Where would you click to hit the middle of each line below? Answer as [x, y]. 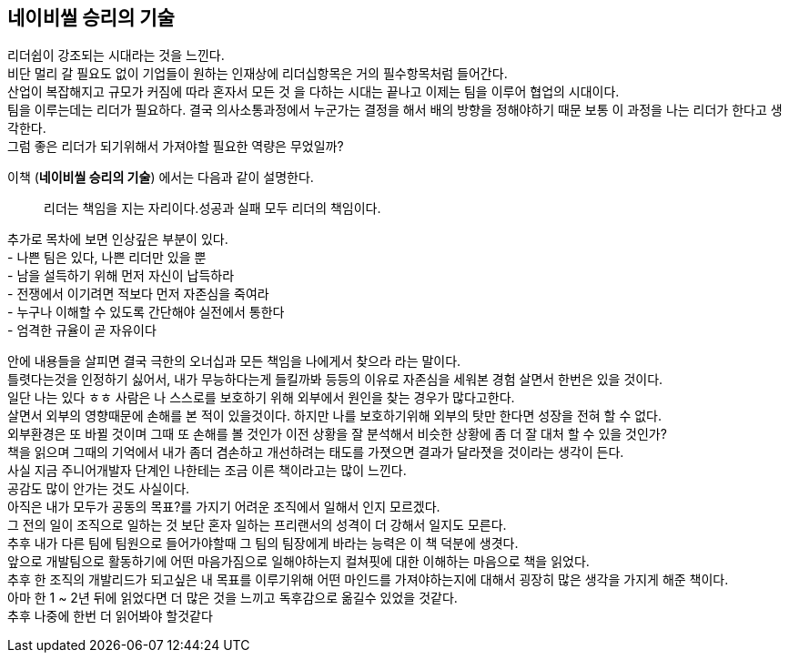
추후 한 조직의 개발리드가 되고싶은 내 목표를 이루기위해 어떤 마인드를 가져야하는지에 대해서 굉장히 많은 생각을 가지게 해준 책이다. [368, 580]
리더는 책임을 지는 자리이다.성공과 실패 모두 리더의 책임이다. [212, 208]
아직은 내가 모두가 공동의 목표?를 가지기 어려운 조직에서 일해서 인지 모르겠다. [224, 507]
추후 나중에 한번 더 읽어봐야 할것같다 [110, 616]
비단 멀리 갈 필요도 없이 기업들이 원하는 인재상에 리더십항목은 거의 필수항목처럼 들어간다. [258, 74]
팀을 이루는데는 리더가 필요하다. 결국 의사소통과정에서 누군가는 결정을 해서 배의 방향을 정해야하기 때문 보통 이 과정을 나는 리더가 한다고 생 [395, 110]
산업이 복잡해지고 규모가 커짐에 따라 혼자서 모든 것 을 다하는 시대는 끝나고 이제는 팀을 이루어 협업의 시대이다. [314, 92]
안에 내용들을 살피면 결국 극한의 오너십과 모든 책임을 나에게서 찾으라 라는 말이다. [234, 361]
